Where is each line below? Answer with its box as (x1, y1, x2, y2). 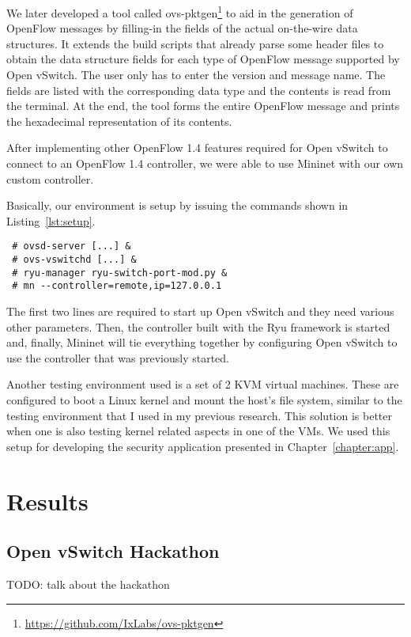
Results (6, 484, 89, 517)
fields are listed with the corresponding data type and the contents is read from (6, 82, 391, 98)
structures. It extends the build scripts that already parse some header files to (6, 35, 384, 51)
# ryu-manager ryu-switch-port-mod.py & (12, 267, 228, 279)
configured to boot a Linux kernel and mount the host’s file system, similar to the (6, 391, 402, 408)
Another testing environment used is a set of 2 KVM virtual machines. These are (6, 376, 399, 392)
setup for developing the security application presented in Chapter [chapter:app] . (6, 438, 399, 454)
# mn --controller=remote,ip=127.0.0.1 (12, 280, 222, 292)
